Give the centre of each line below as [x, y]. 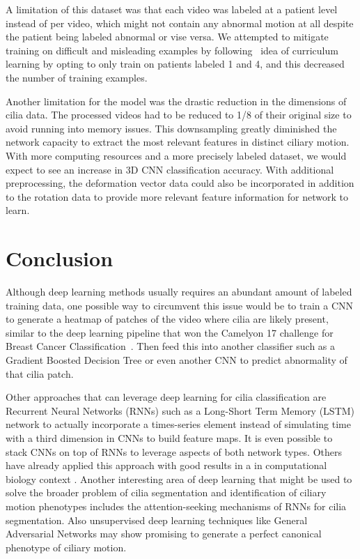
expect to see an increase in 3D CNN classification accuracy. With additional [170, 169]
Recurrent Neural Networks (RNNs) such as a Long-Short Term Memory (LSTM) [180, 410]
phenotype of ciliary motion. [66, 547]
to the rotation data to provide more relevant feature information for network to [177, 196]
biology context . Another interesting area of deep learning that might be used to [179, 478]
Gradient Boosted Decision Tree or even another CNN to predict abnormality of [177, 360]
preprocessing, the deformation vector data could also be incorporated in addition [180, 183]
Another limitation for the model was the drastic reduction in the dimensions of [176, 101]
